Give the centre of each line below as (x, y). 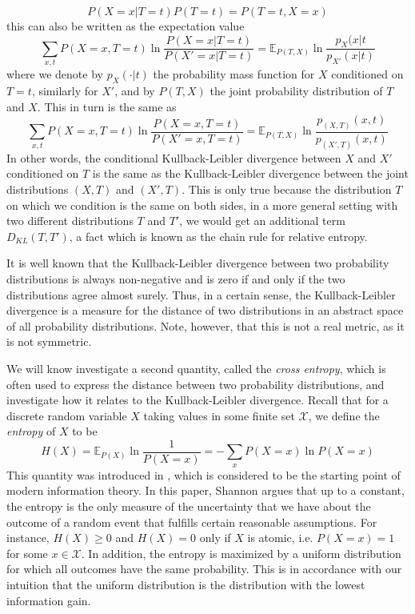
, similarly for (65, 90)
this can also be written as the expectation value (126, 26)
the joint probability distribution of (296, 90)
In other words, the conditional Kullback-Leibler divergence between (174, 157)
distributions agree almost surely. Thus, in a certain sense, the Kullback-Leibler (201, 294)
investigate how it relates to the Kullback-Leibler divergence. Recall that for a (198, 400)
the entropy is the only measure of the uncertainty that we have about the (189, 506)
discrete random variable (67, 415)
